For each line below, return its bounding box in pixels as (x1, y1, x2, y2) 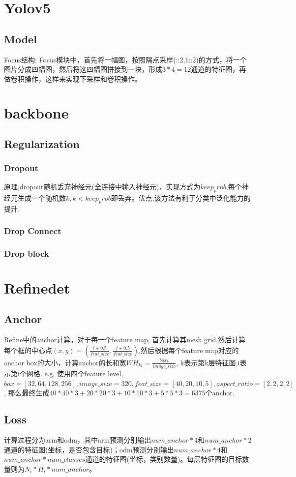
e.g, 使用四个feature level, (44, 368, 123, 379)
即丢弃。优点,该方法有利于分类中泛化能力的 (111, 192, 251, 203)
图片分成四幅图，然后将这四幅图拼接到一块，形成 (4, 64, 162, 74)
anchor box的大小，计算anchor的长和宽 (4, 357, 126, 367)
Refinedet (4, 277, 70, 298)
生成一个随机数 (17, 192, 66, 203)
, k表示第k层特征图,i (176, 357, 240, 367)
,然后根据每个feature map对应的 (139, 345, 239, 355)
